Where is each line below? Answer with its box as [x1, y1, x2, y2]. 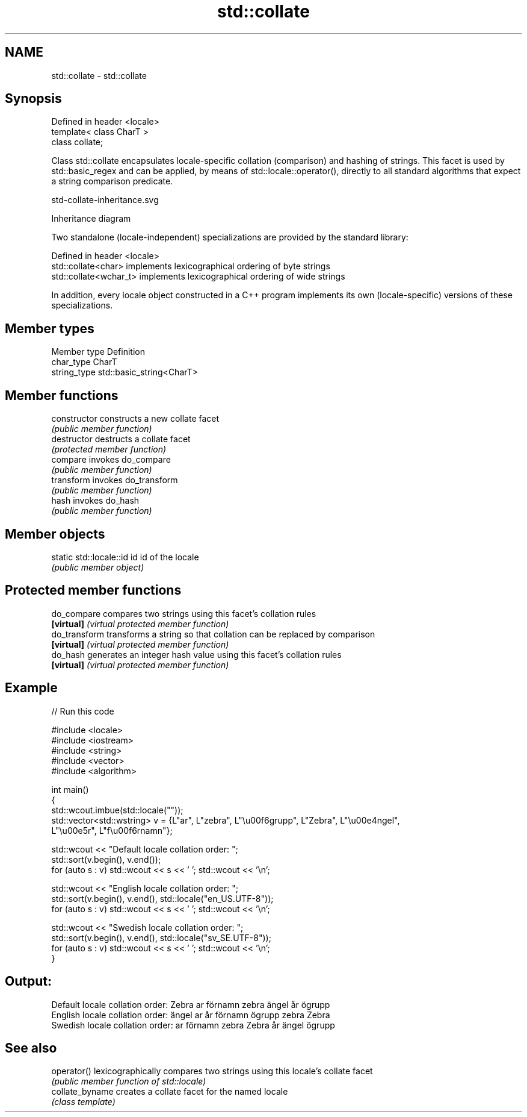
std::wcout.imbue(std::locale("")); [51, 804, 183, 815]
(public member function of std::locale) [51, 1076, 206, 1087]
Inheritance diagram [51, 213, 131, 224]
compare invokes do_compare [51, 454, 171, 465]
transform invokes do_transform [51, 475, 178, 486]
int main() [51, 784, 89, 795]
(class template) [51, 1097, 116, 1107]
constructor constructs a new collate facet [51, 413, 220, 424]
